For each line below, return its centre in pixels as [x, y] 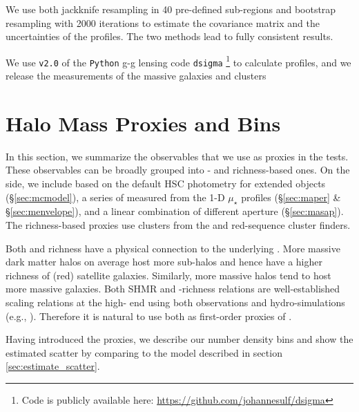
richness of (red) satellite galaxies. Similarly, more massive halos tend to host [168, 275]
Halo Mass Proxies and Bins [143, 123]
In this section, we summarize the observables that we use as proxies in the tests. [177, 156]
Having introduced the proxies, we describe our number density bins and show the [179, 339]
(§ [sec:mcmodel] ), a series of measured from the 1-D [115, 197]
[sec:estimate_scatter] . [53, 366]
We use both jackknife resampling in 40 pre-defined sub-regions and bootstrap [171, 9]
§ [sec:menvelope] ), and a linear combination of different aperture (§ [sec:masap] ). [175, 211]
